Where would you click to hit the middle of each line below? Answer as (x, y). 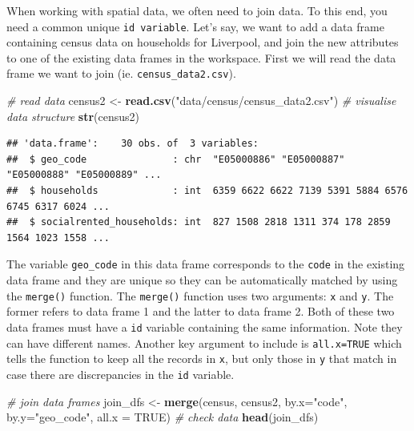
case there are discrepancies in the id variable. (121, 374)
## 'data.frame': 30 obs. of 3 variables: (133, 144)
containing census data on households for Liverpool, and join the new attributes (203, 42)
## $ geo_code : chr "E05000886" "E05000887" (176, 159)
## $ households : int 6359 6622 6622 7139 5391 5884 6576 (207, 191)
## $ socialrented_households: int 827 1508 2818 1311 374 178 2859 (199, 222)
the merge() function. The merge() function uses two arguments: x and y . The (200, 295)
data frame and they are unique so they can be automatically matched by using (202, 280)
